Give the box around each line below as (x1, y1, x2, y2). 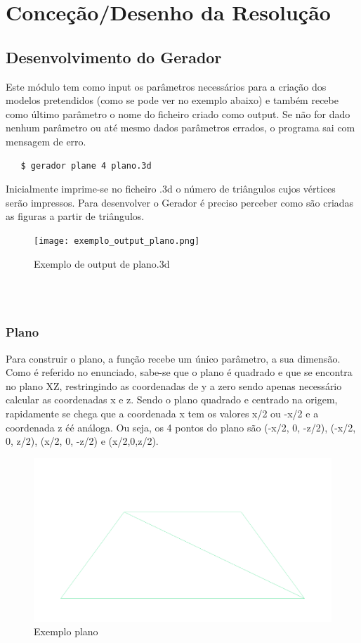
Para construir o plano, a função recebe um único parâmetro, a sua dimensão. (6, 351, 341, 365)
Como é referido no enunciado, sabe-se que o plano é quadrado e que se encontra (6, 365, 353, 379)
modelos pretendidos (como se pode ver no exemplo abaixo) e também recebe (6, 93, 339, 108)
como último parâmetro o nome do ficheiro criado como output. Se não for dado (6, 106, 350, 121)
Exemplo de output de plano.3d (34, 256, 170, 271)
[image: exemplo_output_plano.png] (34, 235, 200, 246)
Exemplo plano (34, 624, 98, 639)
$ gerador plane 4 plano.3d (20, 160, 152, 171)
